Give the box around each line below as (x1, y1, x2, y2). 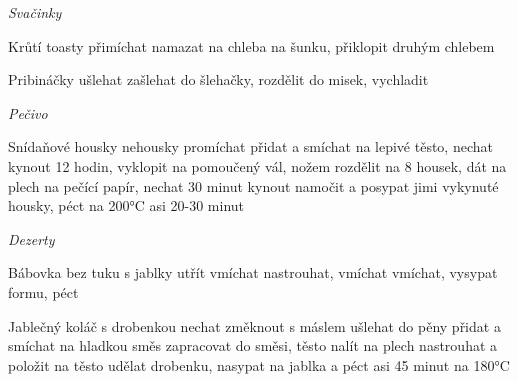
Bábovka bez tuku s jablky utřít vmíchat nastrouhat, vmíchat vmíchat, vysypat (8, 262, 498, 283)
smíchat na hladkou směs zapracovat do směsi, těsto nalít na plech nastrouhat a (8, 335, 498, 356)
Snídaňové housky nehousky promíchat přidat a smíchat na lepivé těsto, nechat (8, 136, 493, 157)
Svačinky (8, 2, 62, 22)
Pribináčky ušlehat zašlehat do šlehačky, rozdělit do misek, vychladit (8, 69, 429, 90)
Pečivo (8, 102, 48, 123)
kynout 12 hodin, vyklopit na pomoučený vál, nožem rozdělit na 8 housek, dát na (8, 155, 507, 176)
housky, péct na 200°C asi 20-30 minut (8, 195, 245, 216)
